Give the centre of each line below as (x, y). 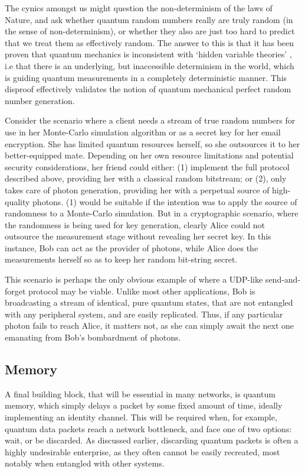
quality (17, 201)
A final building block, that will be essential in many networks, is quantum (140, 393)
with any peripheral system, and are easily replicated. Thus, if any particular (144, 314)
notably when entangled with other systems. (85, 463)
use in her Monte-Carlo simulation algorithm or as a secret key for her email (143, 132)
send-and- (283, 279)
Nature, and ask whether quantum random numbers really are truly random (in (149, 19)
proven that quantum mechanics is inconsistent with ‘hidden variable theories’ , (148, 54)
